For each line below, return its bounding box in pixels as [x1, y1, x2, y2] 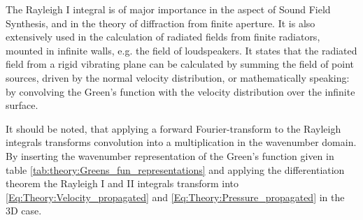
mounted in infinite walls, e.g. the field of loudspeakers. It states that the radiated [6, 43, 357, 57]
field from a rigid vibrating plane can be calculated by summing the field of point [6, 57, 355, 71]
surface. [6, 98, 38, 112]
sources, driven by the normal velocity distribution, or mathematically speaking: [6, 70, 350, 85]
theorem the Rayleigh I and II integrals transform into [6, 176, 239, 191]
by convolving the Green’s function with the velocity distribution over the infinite [6, 84, 355, 98]
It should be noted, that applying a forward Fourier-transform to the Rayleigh [6, 121, 341, 135]
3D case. [6, 203, 42, 218]
